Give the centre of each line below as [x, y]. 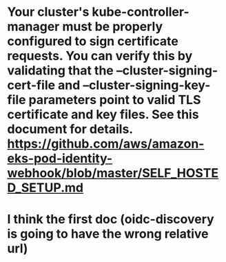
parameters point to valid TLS [115, 100]
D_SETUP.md [45, 188]
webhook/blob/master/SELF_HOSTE [113, 173]
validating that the [60, 71]
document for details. [70, 129]
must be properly [112, 27]
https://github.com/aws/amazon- [106, 144]
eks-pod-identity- [60, 159]
